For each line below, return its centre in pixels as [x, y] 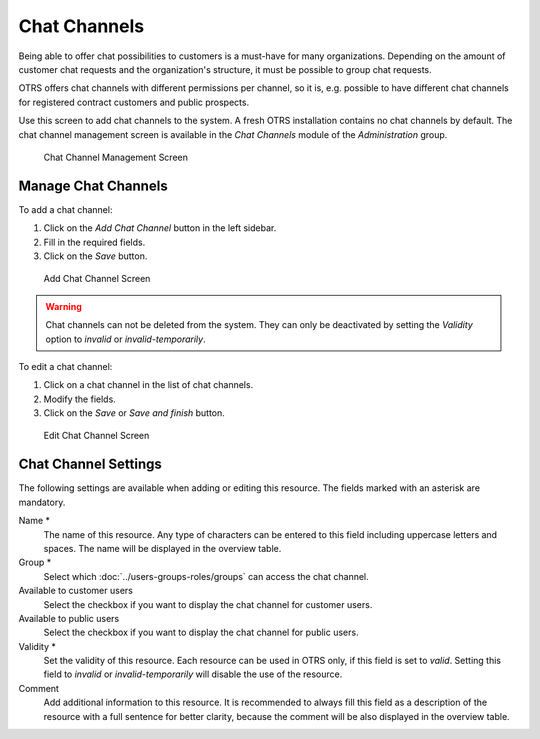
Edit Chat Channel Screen [96, 436]
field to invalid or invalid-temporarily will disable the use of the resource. [193, 674]
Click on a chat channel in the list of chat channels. [148, 385]
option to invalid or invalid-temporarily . [125, 339]
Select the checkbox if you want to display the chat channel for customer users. [208, 604]
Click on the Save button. [95, 256]
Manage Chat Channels [93, 185]
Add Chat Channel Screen [97, 279]
